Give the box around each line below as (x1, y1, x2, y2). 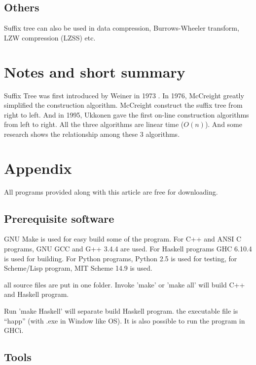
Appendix (4, 158, 72, 178)
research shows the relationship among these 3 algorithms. (4, 128, 180, 139)
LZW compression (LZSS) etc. (4, 32, 96, 42)
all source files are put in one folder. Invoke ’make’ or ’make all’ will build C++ (4, 279, 245, 289)
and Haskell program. (4, 289, 69, 299)
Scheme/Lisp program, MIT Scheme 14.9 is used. (4, 263, 152, 273)
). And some (205, 119, 242, 129)
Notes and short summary (4, 61, 185, 81)
